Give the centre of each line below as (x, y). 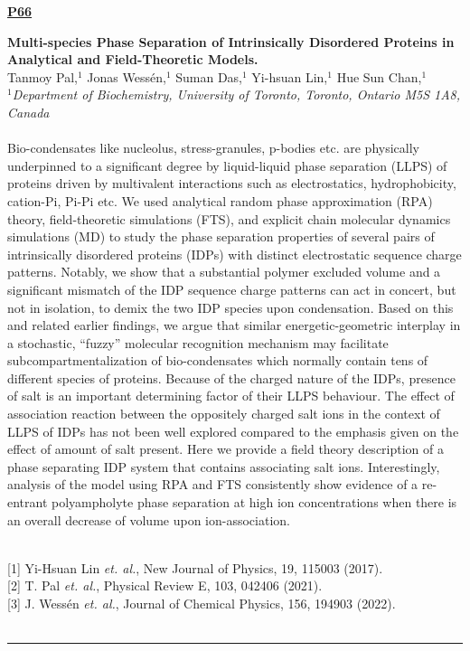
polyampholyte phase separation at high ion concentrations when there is (254, 502)
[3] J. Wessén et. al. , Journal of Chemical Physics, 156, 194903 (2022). (202, 603)
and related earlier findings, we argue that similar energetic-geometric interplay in (234, 325)
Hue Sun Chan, (379, 76)
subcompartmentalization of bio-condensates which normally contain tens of (218, 360)
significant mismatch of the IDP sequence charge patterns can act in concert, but (232, 289)
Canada (28, 112)
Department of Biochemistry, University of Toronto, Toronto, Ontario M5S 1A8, (236, 94)
